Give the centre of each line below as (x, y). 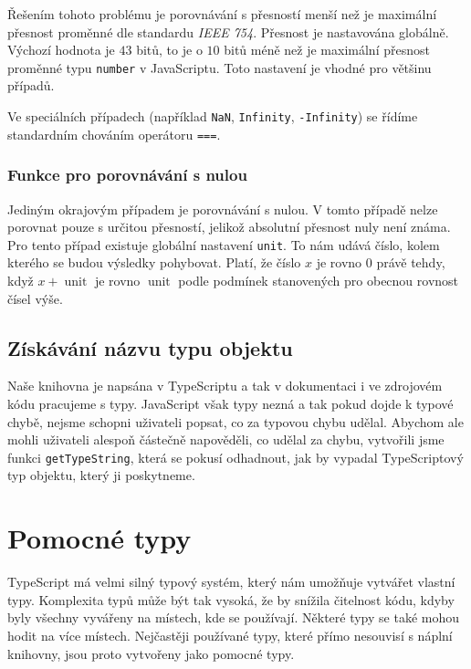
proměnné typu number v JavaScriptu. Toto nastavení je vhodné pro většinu (220, 67)
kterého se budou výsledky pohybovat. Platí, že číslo (154, 262)
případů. (31, 85)
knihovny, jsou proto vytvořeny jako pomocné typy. (151, 653)
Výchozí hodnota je (61, 50)
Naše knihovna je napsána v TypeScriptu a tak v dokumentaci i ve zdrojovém (225, 386)
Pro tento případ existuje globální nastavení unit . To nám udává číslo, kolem (224, 244)
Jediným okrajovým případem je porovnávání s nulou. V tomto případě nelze (223, 209)
